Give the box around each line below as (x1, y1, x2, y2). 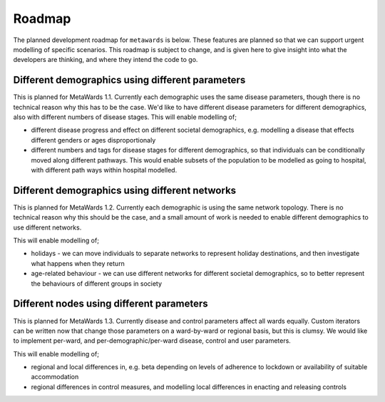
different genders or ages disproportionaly (31, 135, 156, 144)
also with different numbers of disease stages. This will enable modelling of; (13, 113, 237, 121)
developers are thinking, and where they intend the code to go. (13, 56, 198, 64)
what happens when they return (31, 259, 125, 267)
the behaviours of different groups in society (31, 279, 163, 288)
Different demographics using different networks (13, 184, 237, 196)
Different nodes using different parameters (13, 298, 208, 310)
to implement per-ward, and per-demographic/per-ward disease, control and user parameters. (13, 336, 292, 345)
